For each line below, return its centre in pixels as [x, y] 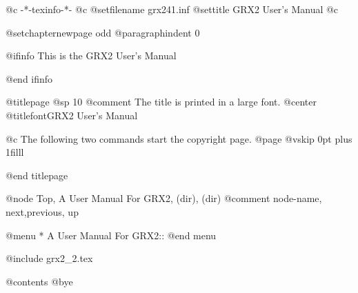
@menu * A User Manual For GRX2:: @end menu [111, 235]
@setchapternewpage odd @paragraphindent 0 [103, 32]
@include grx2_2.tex [49, 258]
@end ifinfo [29, 78]
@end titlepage [37, 175]
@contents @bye [39, 281]
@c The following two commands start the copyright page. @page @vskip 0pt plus [179, 138]
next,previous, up [42, 211]
